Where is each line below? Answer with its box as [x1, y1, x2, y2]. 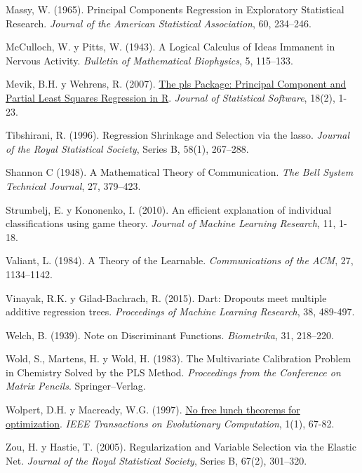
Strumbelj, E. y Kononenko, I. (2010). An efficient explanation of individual [6, 202, 332, 217]
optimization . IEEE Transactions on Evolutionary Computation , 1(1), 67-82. [6, 416, 335, 430]
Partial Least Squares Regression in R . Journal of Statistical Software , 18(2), [6, 90, 335, 104]
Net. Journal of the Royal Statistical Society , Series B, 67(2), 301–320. [6, 453, 307, 467]
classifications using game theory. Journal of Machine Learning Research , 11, [6, 216, 336, 231]
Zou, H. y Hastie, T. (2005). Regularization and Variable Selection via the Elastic [6, 439, 356, 454]
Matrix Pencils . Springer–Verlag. [6, 378, 146, 393]
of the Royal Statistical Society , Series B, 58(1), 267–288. [6, 141, 249, 156]
